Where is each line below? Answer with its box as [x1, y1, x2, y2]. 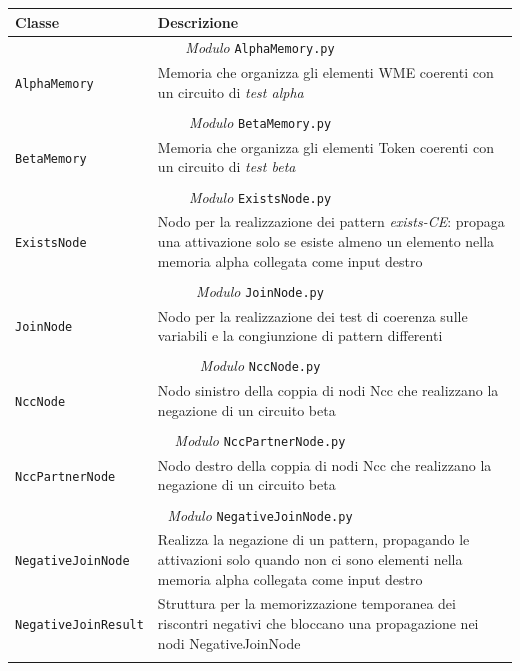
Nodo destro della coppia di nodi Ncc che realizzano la [157, 454, 492, 475]
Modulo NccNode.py [199, 355, 321, 376]
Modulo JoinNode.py [196, 280, 324, 301]
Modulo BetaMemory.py [188, 111, 332, 132]
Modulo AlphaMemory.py [185, 37, 335, 58]
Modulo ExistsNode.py [188, 186, 332, 207]
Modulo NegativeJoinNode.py [167, 504, 353, 525]
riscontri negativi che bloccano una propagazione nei [157, 613, 479, 634]
